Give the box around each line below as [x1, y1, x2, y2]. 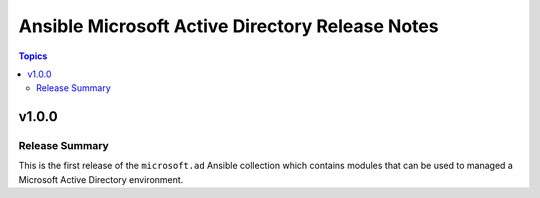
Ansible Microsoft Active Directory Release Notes [18, 15, 439, 37]
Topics [18, 50, 48, 62]
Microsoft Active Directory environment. [18, 173, 184, 185]
